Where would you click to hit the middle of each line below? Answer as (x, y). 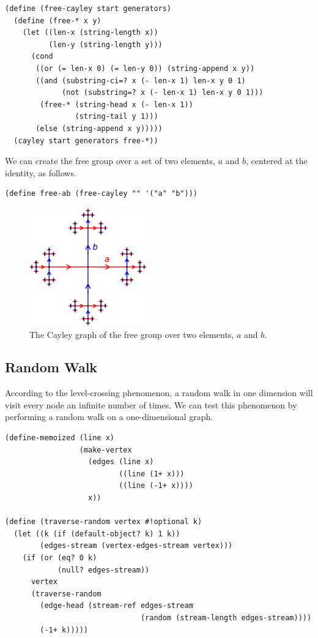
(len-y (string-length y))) (105, 44)
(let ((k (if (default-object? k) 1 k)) (97, 534)
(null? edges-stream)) (103, 570)
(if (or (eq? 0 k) (60, 558)
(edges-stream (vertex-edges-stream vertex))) (136, 546)
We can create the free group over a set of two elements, (110, 161)
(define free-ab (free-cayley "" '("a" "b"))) (101, 194)
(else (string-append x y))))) (99, 128)
